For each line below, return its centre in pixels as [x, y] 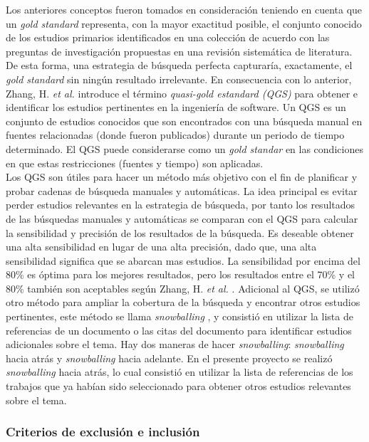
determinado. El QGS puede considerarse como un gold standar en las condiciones [184, 148]
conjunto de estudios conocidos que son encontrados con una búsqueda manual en [184, 121]
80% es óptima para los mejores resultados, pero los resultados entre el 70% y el [180, 274]
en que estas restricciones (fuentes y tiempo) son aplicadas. [135, 163]
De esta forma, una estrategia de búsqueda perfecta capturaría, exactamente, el [179, 65]
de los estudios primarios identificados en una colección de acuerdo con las [168, 37]
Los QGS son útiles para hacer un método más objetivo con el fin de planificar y [182, 177]
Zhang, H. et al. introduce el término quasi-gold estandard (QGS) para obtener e [182, 93]
